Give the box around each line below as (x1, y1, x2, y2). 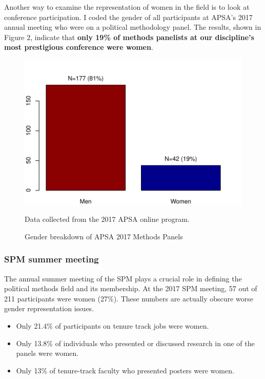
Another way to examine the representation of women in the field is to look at (4, 2, 250, 12)
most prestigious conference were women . (4, 42, 153, 52)
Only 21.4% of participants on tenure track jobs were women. (16, 320, 209, 331)
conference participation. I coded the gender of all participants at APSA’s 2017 (4, 11, 253, 22)
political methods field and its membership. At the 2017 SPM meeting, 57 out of (4, 283, 257, 294)
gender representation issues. (4, 303, 94, 314)
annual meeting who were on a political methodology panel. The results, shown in (4, 22, 261, 32)
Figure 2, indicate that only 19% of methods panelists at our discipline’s (4, 31, 254, 42)
